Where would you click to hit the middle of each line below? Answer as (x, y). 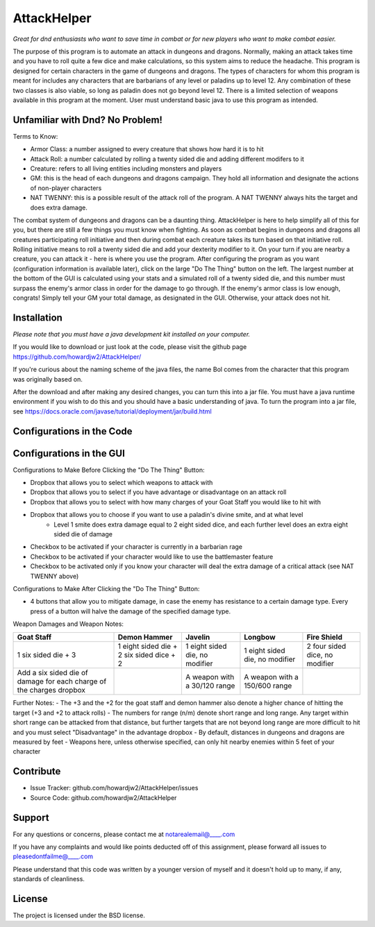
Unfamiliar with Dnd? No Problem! (88, 120)
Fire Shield (325, 637)
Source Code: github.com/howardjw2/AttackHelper (103, 797)
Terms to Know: (35, 136)
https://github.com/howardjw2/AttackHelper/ (77, 357)
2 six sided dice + (147, 655)
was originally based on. (48, 379)
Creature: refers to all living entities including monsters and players (126, 168)
